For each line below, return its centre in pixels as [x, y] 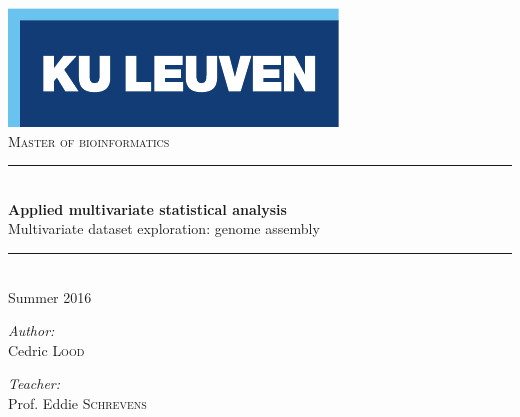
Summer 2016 [50, 296]
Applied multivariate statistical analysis [147, 208]
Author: [31, 330]
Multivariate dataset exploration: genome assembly [164, 228]
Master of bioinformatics [89, 140]
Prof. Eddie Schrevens [77, 402]
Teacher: [34, 383]
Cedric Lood [46, 349]
